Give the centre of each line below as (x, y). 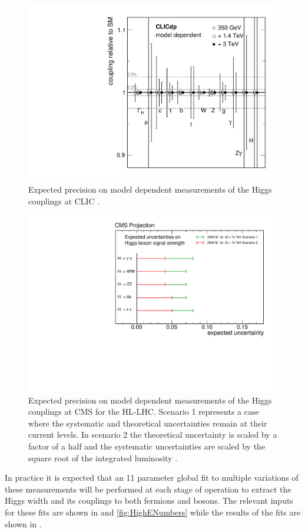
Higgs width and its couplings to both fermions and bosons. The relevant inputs (149, 500)
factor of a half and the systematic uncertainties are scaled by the (147, 446)
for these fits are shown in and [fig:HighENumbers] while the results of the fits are (153, 512)
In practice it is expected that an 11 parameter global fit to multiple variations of (152, 478)
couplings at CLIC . (64, 201)
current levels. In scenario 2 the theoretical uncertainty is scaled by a (153, 434)
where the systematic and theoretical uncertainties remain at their (148, 423)
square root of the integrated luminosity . (103, 457)
